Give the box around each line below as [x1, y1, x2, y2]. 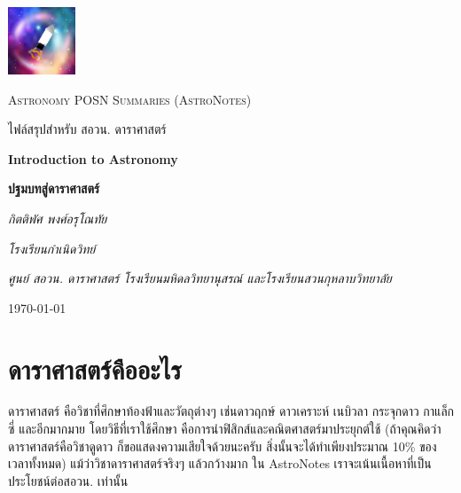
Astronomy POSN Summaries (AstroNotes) [8, 90, 252, 108]
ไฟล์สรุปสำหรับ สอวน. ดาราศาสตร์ [8, 120, 167, 138]
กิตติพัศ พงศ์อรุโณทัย [8, 208, 107, 227]
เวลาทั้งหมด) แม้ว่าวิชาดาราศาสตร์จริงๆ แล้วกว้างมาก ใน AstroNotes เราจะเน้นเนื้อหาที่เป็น [8, 454, 432, 473]
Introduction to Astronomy [8, 149, 178, 168]
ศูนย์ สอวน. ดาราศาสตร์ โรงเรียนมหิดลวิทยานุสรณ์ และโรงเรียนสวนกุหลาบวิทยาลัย [8, 269, 392, 287]
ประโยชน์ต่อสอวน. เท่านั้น [8, 471, 129, 489]
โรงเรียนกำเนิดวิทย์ [8, 239, 96, 257]
